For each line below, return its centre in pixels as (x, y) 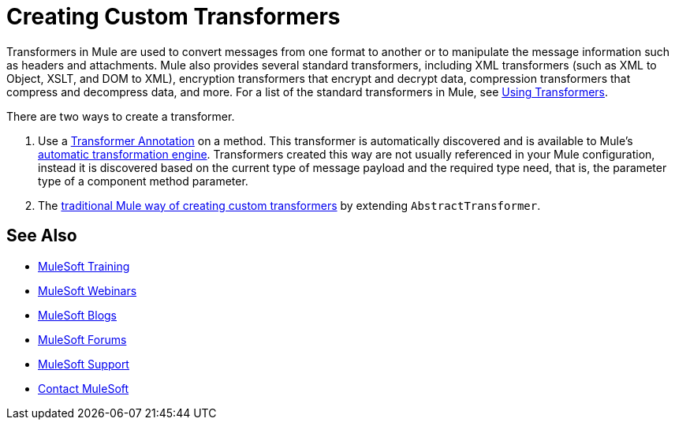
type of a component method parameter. (143, 181)
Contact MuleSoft (84, 388)
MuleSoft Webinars (88, 290)
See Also (42, 236)
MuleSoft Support (84, 364)
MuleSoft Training (84, 266)
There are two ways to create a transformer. (121, 116)
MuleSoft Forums (82, 339)
